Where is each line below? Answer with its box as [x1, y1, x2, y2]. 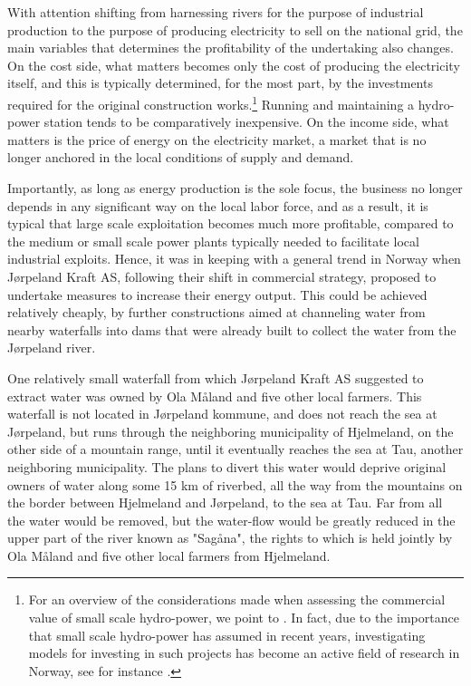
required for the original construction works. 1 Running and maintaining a [7, 92, 415, 113]
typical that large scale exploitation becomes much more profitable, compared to [7, 214, 454, 233]
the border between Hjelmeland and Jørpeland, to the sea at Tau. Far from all [7, 493, 443, 512]
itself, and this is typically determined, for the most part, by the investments [7, 73, 433, 92]
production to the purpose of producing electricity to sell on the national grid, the [7, 20, 463, 39]
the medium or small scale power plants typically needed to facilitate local [7, 231, 419, 250]
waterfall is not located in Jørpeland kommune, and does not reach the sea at [7, 404, 437, 423]
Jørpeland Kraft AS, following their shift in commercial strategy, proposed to [7, 266, 437, 285]
